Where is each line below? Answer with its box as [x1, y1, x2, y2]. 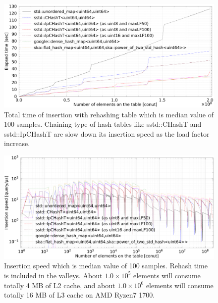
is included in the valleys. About [4, 270, 103, 280]
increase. [4, 138, 30, 149]
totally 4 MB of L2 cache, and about [4, 280, 115, 290]
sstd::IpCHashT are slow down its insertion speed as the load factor [4, 128, 210, 139]
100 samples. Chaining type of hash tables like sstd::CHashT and [4, 119, 202, 129]
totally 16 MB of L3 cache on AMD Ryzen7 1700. [4, 290, 155, 300]
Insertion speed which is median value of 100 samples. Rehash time [4, 260, 208, 271]
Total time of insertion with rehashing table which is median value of [4, 109, 214, 119]
